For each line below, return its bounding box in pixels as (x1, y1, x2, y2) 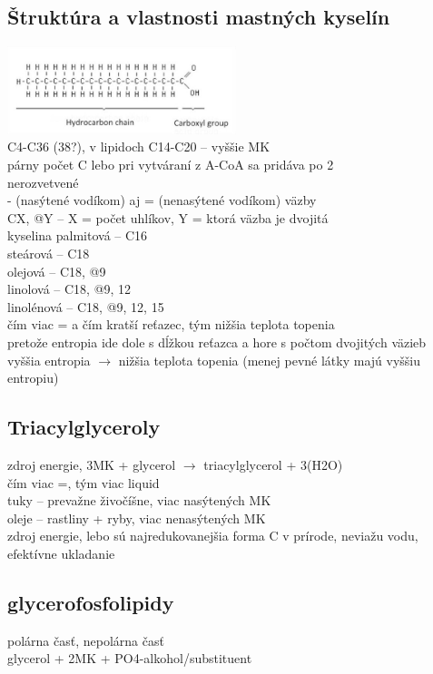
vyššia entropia (7, 350, 91, 369)
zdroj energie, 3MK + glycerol (7, 455, 176, 474)
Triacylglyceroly (7, 413, 161, 441)
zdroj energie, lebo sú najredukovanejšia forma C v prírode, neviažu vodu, (7, 526, 418, 545)
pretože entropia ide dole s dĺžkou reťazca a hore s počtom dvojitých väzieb (7, 333, 427, 352)
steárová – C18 (7, 244, 90, 263)
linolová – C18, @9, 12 (7, 279, 132, 298)
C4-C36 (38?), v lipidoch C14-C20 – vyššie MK (7, 137, 271, 156)
